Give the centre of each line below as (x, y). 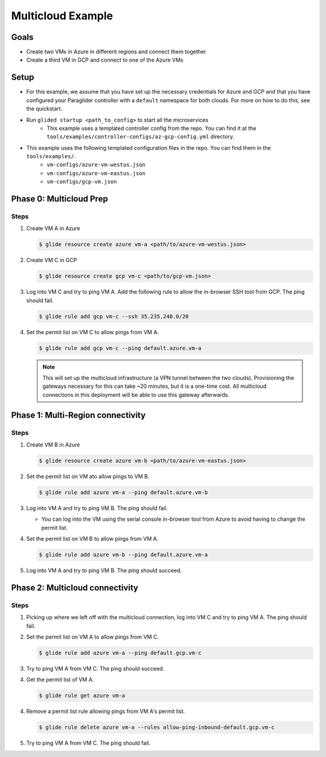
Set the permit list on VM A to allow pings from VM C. (93, 637)
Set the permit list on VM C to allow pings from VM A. (93, 332)
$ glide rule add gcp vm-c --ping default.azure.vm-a (120, 348)
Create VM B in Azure (53, 445)
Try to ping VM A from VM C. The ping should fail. (88, 743)
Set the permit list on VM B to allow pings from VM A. (92, 539)
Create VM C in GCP (52, 260)
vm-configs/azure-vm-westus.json (96, 165)
